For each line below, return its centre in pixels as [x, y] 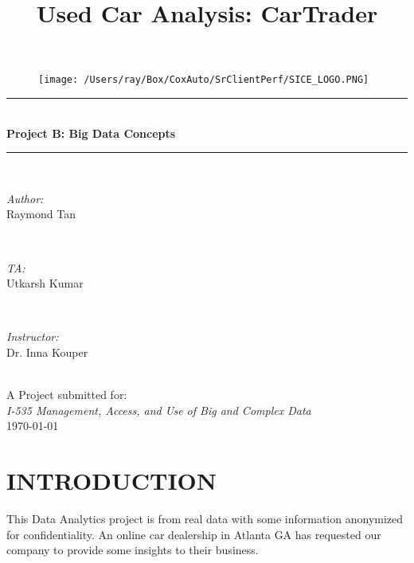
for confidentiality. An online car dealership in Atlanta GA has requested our [194, 534]
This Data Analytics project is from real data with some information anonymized [205, 519]
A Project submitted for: [67, 395]
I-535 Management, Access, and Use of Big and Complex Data [159, 410]
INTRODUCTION [112, 481]
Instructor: [33, 336]
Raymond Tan [41, 214]
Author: [25, 198]
